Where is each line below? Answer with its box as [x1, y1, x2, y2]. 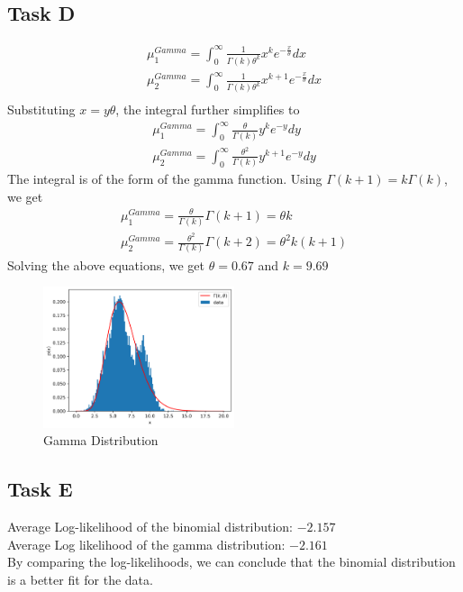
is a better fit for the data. [7, 569, 153, 588]
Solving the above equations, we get [7, 255, 205, 274]
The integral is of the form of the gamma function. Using [7, 169, 322, 188]
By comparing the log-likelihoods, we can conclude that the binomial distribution [7, 552, 456, 571]
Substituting [7, 100, 76, 119]
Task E [7, 475, 73, 503]
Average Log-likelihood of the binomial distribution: [7, 516, 293, 535]
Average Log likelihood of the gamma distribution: [7, 534, 286, 553]
